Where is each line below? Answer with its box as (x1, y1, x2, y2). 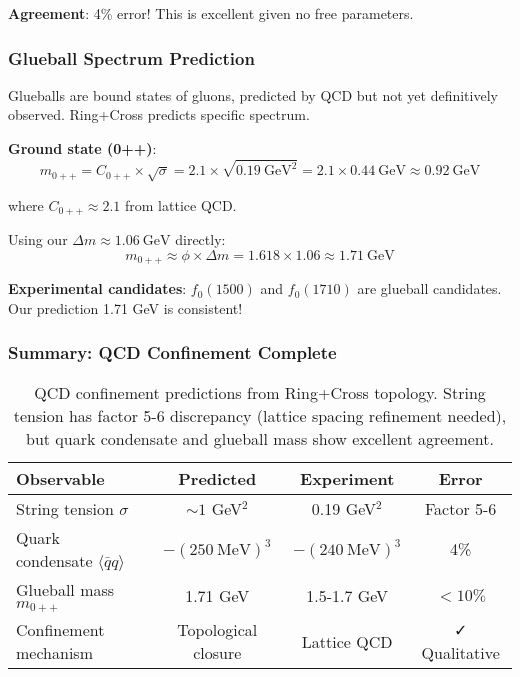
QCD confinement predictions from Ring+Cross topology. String (34, 380, 486, 404)
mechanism (16, 641, 93, 665)
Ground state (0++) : (8, 138, 157, 158)
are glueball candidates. (357, 278, 502, 299)
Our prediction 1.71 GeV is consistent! (8, 297, 243, 318)
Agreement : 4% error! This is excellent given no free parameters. (8, 3, 414, 23)
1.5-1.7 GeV (306, 583, 389, 607)
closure (193, 641, 242, 665)
